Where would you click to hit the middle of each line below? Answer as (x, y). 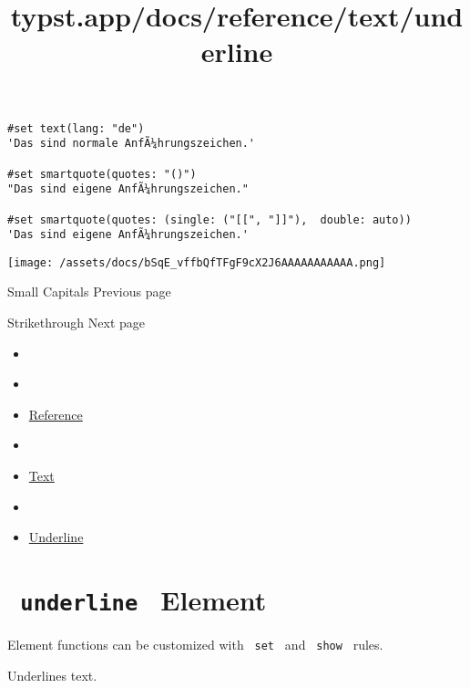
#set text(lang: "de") (76, 128)
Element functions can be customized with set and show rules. (195, 645)
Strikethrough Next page (76, 323)
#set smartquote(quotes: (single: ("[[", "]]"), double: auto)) (209, 219)
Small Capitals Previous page (89, 292)
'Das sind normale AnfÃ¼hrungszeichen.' (132, 144)
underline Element (143, 599)
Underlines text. (52, 675)
